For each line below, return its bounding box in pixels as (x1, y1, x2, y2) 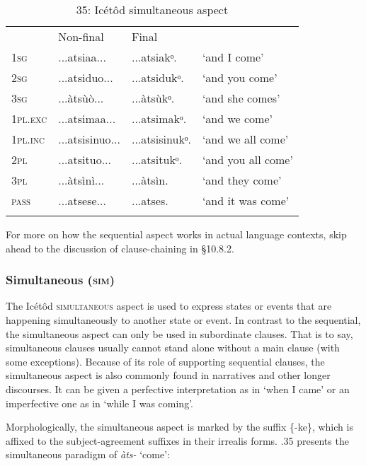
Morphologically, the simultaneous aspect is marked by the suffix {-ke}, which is (6, 419, 353, 434)
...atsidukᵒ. (131, 69, 184, 86)
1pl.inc (11, 131, 45, 147)
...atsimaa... (58, 110, 116, 127)
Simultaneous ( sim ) (6, 271, 115, 289)
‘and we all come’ (202, 131, 289, 147)
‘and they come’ (202, 172, 282, 188)
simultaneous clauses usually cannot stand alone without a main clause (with (6, 340, 340, 355)
